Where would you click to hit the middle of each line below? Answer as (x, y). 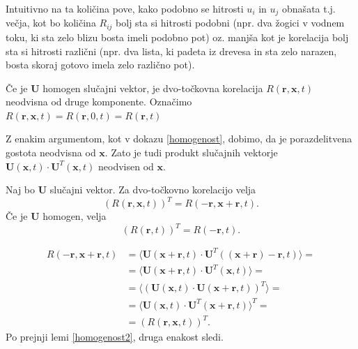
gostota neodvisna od (51, 153)
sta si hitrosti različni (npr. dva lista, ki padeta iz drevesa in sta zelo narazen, (171, 51)
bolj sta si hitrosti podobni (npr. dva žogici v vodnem (230, 23)
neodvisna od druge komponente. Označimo (99, 102)
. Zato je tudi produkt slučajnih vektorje (191, 153)
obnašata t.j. (309, 8)
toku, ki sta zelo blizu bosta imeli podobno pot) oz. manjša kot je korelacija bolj (177, 37)
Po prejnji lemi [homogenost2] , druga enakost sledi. (115, 337)
